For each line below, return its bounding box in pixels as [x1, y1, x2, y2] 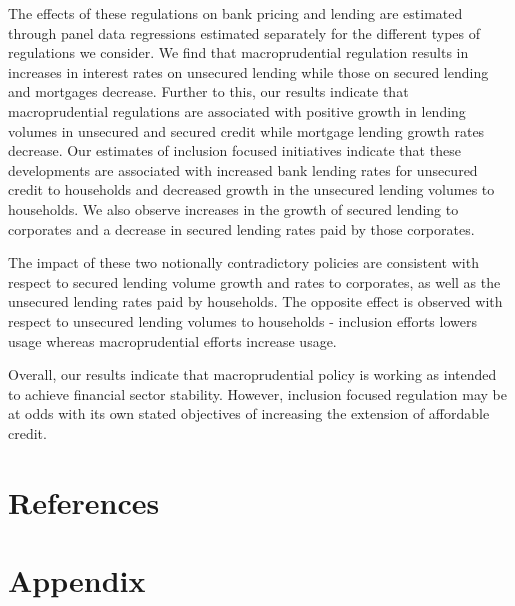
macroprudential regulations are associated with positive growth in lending [8, 100, 466, 121]
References [8, 481, 160, 522]
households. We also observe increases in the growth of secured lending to [8, 198, 459, 219]
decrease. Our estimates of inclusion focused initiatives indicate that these [8, 140, 461, 161]
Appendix [8, 560, 146, 601]
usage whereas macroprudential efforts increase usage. [8, 330, 337, 351]
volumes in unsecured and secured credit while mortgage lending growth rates [8, 120, 485, 141]
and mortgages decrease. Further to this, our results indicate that [8, 81, 409, 102]
